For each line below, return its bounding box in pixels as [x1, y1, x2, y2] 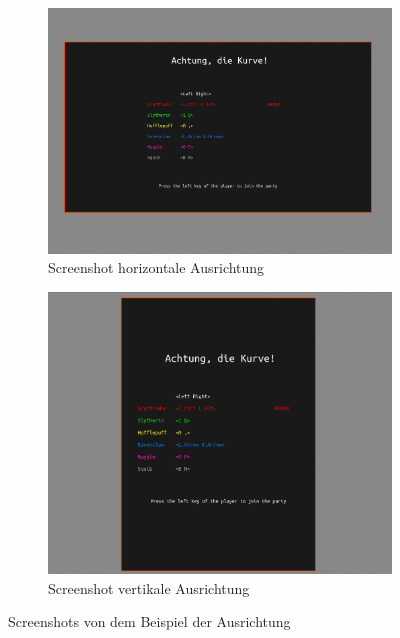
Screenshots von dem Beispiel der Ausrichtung [8, 611, 291, 632]
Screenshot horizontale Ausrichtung [48, 257, 265, 278]
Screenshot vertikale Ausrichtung [48, 577, 250, 598]
